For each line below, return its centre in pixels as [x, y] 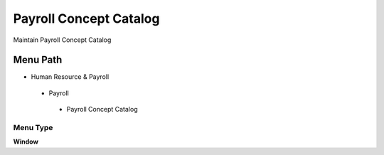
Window [26, 141]
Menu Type [33, 128]
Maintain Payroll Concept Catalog [62, 40]
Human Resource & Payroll [70, 77]
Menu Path [38, 60]
